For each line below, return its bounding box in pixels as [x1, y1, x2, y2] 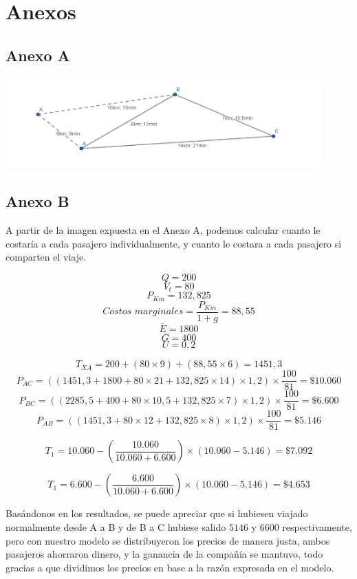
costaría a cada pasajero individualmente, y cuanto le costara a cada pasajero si [6, 236, 342, 250]
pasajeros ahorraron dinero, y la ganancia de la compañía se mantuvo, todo [6, 547, 323, 561]
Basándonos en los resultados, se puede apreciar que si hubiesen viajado [6, 506, 308, 521]
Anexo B [6, 190, 69, 212]
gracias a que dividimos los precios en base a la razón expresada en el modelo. [6, 560, 334, 574]
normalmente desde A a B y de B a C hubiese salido [6, 519, 226, 534]
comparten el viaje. [6, 250, 87, 264]
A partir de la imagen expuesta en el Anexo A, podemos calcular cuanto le [6, 222, 321, 237]
